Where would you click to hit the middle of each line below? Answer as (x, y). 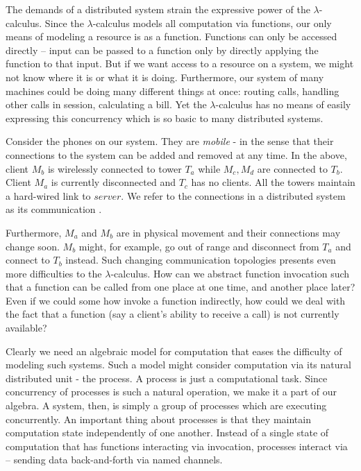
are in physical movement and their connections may (228, 232)
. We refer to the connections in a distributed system (233, 195)
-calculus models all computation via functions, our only (212, 23)
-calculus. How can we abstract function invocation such (230, 273)
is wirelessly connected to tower (115, 168)
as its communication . (54, 209)
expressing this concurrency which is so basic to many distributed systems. (165, 118)
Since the (64, 23)
